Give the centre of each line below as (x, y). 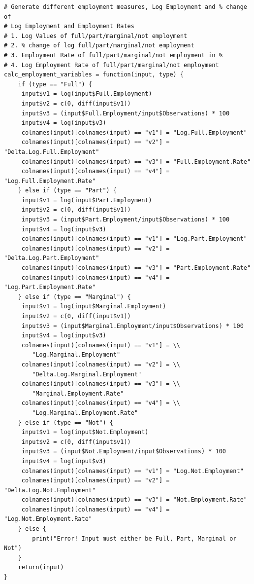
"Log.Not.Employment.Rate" (48, 519)
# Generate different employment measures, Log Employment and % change (126, 7)
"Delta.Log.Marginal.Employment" (87, 374)
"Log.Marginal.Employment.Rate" (85, 413)
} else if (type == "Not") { (65, 422)
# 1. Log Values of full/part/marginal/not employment (96, 36)
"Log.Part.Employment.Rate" (50, 287)
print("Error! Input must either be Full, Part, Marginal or (134, 538)
